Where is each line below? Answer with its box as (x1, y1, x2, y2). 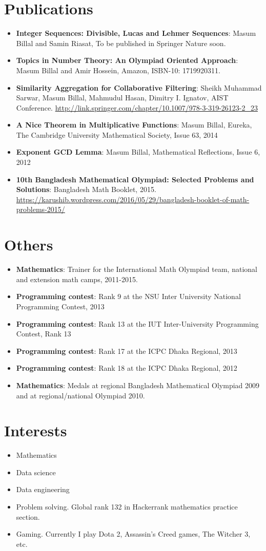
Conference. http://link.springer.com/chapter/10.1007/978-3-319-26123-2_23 (16, 102, 258, 113)
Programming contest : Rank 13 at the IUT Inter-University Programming (16, 318, 259, 329)
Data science (16, 467, 56, 477)
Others (4, 234, 53, 255)
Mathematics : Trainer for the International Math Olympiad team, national (16, 264, 257, 274)
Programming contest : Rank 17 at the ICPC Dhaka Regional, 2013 (16, 345, 237, 356)
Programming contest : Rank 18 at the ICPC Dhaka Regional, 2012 (16, 363, 237, 373)
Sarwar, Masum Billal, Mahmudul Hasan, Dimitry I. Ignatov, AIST (16, 92, 229, 103)
